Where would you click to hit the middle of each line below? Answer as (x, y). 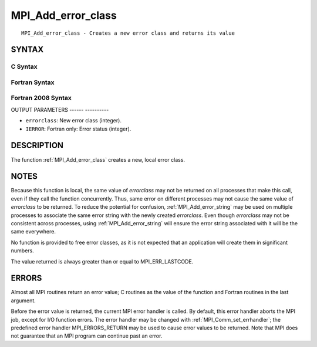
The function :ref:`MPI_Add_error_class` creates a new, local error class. (98, 159)
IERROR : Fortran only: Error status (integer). (78, 129)
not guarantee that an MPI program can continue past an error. (87, 336)
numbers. (23, 251)
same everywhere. (33, 232)
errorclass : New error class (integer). (73, 121)
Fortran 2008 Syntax (41, 98)
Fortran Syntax (33, 82)
